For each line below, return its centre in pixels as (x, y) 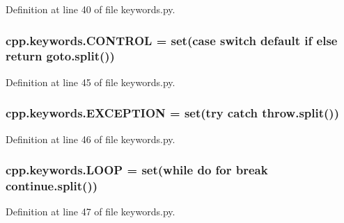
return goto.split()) (60, 56)
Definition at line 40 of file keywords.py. (91, 9)
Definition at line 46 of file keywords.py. (91, 139)
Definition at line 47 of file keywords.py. (91, 212)
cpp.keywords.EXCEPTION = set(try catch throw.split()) (172, 113)
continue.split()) (52, 185)
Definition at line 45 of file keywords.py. (91, 82)
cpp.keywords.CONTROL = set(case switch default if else (172, 40)
